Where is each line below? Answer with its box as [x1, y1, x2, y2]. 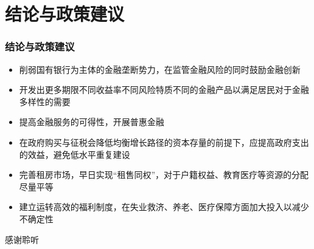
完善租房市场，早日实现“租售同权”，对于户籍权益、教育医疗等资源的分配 [19, 168, 309, 181]
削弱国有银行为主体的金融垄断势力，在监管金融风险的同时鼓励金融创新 [19, 63, 301, 75]
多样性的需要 [19, 95, 71, 107]
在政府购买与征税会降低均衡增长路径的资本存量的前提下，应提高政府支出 [19, 135, 309, 148]
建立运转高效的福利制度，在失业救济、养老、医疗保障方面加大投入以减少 [19, 200, 309, 213]
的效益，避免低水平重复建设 [19, 148, 130, 160]
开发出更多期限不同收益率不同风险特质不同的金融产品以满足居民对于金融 [19, 83, 309, 96]
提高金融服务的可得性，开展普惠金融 [19, 115, 164, 128]
